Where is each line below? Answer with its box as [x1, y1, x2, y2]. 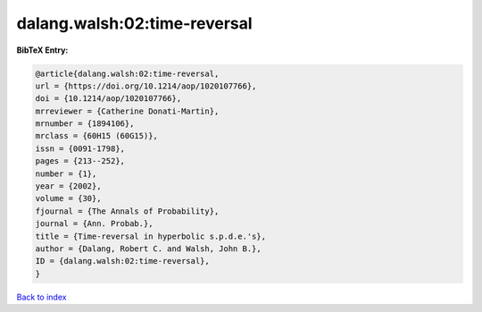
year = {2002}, [35, 181, 102, 191]
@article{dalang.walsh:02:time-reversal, [35, 68, 220, 79]
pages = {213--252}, [35, 156, 125, 166]
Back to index [16, 291, 67, 302]
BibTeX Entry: [16, 45, 69, 55]
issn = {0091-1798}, [35, 143, 125, 154]
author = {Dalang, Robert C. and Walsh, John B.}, [35, 244, 262, 254]
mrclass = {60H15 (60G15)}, [35, 131, 158, 141]
